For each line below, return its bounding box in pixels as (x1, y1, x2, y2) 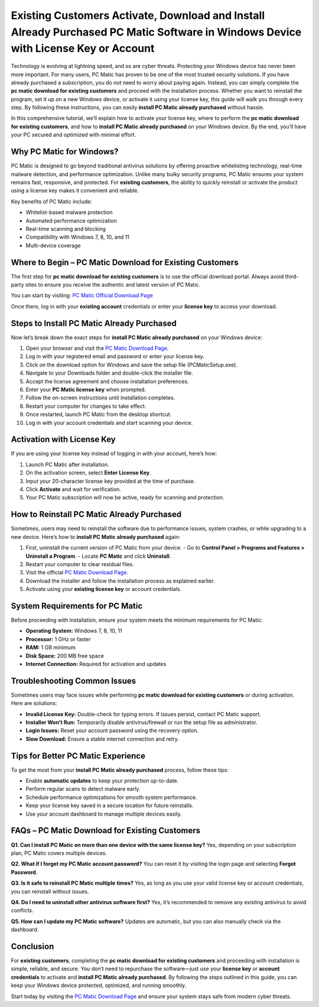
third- (285, 272, 299, 280)
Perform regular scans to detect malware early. (25, 785, 141, 792)
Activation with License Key (11, 434, 116, 444)
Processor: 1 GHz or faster (25, 635, 92, 642)
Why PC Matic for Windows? (11, 147, 119, 157)
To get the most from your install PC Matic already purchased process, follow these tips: (11, 766, 229, 774)
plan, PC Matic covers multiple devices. (11, 849, 108, 856)
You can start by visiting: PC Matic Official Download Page (11, 292, 153, 299)
